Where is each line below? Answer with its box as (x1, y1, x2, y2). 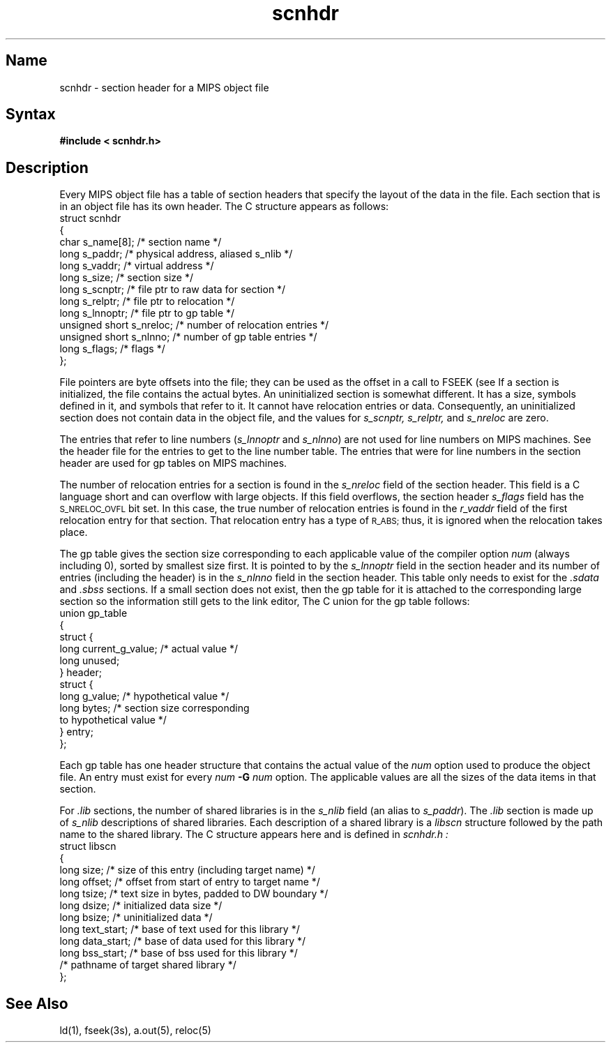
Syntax (6, 105, 56, 123)
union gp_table (59, 607, 128, 620)
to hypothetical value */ (59, 714, 167, 726)
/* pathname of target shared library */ (59, 959, 236, 971)
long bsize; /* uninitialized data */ (59, 911, 213, 924)
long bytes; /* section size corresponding (59, 702, 250, 714)
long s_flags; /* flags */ (59, 343, 165, 355)
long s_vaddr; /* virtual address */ (59, 260, 214, 272)
